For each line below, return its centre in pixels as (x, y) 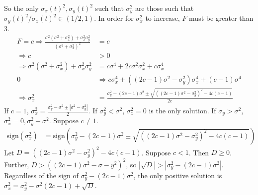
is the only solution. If (182, 111)
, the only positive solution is (178, 175)
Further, (17, 164)
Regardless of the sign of (41, 175)
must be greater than (221, 18)
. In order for (114, 18)
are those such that (164, 8)
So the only (21, 8)
